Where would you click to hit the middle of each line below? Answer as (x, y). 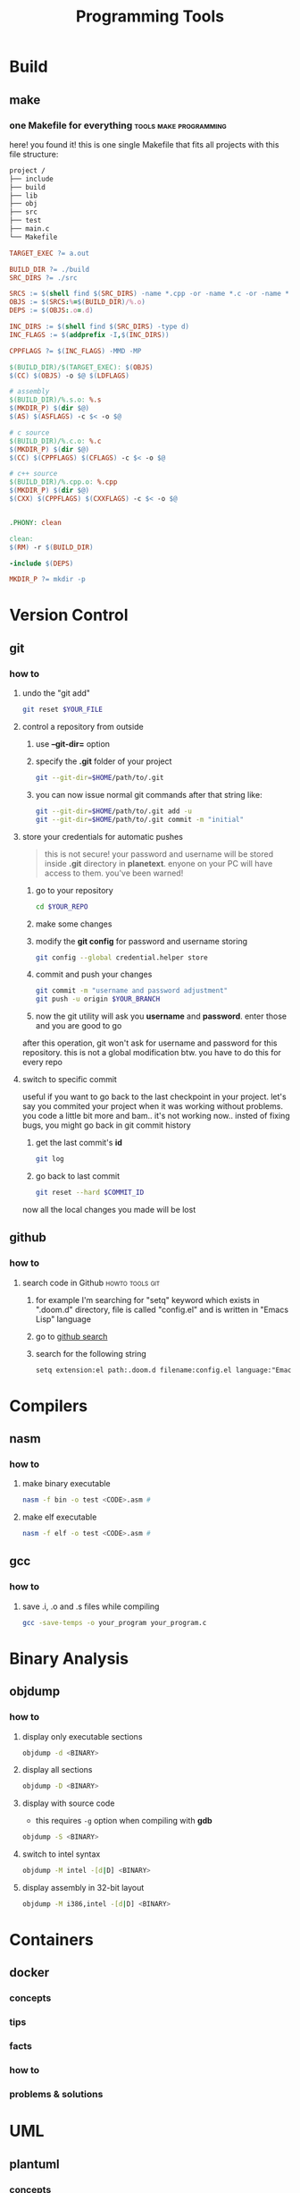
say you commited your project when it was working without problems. (153, 1106)
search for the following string (91, 1353)
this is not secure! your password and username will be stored (159, 854)
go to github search (71, 1336)
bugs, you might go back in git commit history (107, 1125)
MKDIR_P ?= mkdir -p (48, 580)
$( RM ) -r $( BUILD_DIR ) (51, 547)
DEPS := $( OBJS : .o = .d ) (51, 310)
